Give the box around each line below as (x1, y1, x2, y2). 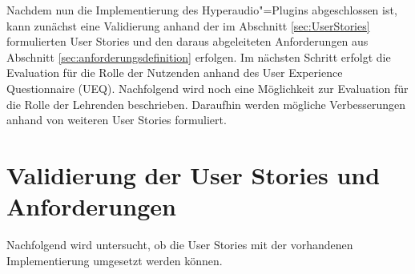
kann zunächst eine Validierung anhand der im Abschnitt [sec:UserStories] (6, 17, 370, 34)
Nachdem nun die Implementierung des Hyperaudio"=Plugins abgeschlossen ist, (6, 2, 397, 18)
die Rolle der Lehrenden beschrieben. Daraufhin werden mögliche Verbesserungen (6, 95, 406, 112)
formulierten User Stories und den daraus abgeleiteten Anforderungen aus (6, 33, 369, 50)
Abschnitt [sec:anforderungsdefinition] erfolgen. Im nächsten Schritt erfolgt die (6, 48, 391, 65)
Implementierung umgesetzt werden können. (6, 252, 223, 268)
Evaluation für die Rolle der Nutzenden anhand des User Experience (6, 64, 343, 81)
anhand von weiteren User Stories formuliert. (6, 111, 227, 128)
